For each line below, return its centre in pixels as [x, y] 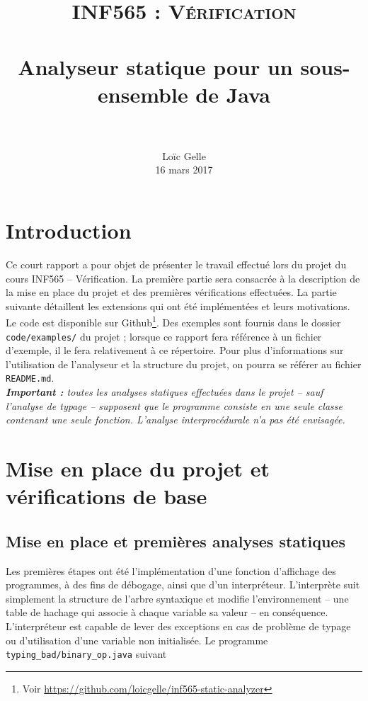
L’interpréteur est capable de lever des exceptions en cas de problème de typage [178, 626]
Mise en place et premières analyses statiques [176, 541]
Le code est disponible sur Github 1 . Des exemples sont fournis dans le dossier [173, 321]
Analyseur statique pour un [155, 66]
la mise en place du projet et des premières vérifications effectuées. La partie [171, 292]
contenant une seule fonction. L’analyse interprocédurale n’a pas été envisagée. [176, 420]
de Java [233, 94]
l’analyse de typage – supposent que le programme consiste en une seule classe [174, 405]
